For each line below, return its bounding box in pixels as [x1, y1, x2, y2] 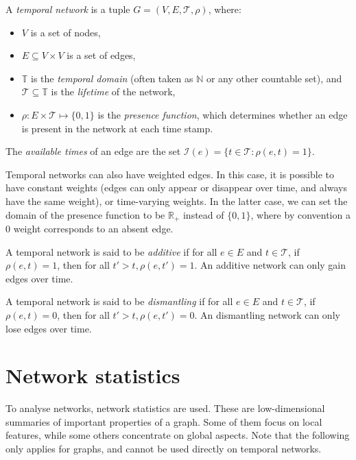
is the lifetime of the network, [51, 84, 176, 99]
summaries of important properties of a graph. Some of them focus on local [5, 414, 322, 428]
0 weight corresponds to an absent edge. [5, 221, 174, 235]
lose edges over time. [5, 321, 92, 335]
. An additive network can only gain [194, 258, 346, 272]
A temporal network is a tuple [5, 2, 130, 16]
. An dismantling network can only [194, 307, 340, 322]
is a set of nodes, [30, 25, 101, 39]
